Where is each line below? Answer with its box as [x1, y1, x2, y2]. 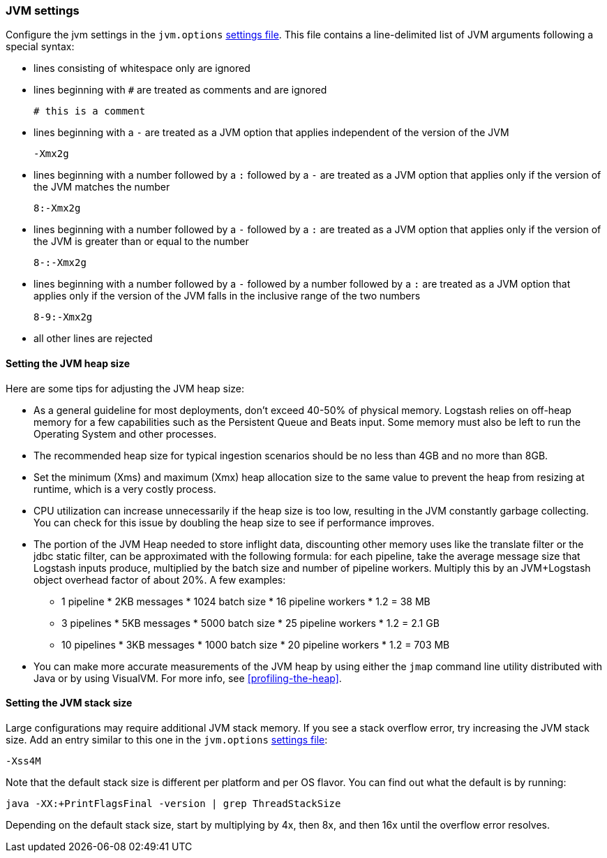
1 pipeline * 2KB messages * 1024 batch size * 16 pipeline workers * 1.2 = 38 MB [61, 595, 430, 607]
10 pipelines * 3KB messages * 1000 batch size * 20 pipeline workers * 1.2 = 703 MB [61, 638, 450, 651]
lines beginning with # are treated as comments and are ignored [33, 84, 327, 96]
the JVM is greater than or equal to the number [33, 235, 249, 248]
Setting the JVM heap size [6, 357, 130, 369]
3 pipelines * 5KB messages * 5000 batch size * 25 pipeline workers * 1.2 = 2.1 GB [61, 616, 440, 629]
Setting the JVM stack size [6, 697, 133, 709]
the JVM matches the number [33, 181, 170, 193]
